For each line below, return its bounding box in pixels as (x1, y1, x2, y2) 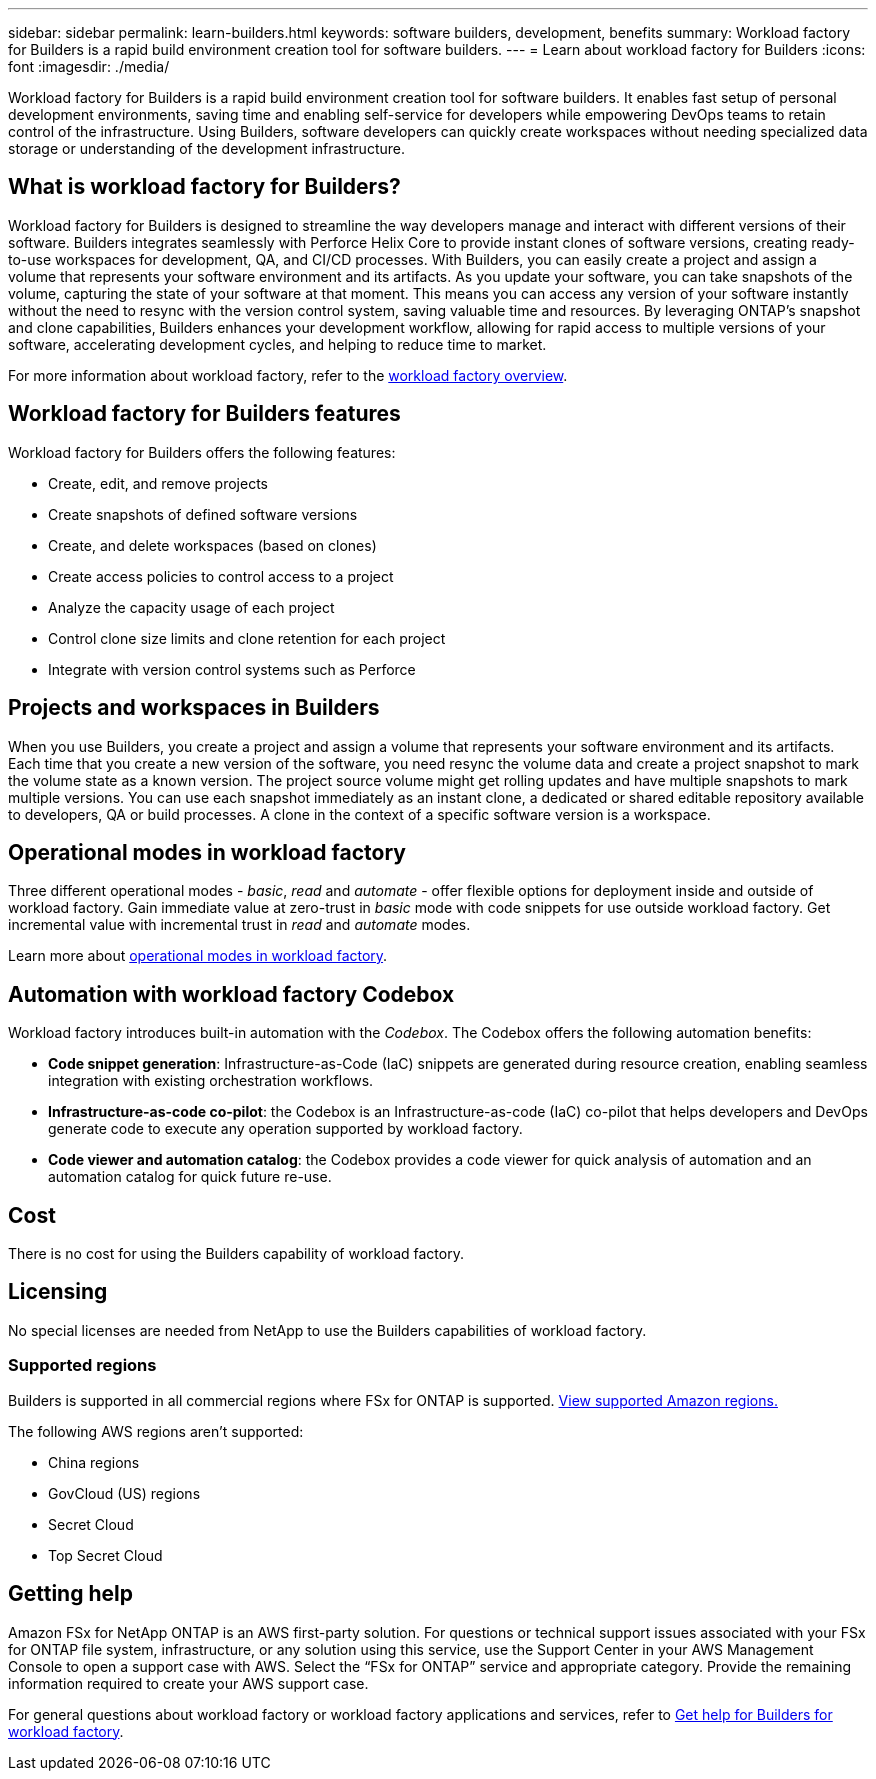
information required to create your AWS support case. (8, 1674, 369, 1692)
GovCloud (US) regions (48, 1484, 201, 1502)
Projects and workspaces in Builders (8, 695, 380, 721)
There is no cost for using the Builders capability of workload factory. (8, 1245, 464, 1263)
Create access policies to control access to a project (48, 567, 394, 585)
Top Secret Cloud (48, 1546, 163, 1564)
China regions (48, 1453, 140, 1471)
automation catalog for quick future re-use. (48, 1168, 332, 1186)
